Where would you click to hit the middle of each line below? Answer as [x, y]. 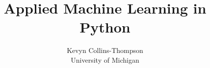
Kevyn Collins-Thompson [105, 50]
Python [105, 27]
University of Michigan [105, 59]
